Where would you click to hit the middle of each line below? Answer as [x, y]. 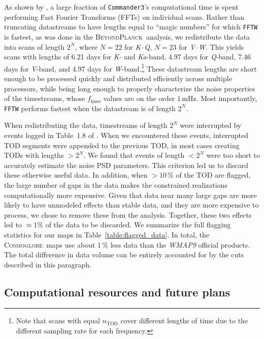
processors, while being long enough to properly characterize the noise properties [130, 88]
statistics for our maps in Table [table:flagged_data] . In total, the [107, 234]
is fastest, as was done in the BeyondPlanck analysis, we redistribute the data [127, 36]
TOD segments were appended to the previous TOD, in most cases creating [122, 145]
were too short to [233, 155]
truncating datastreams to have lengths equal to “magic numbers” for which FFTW [131, 27]
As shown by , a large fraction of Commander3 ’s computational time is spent [121, 7]
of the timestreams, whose [45, 98]
